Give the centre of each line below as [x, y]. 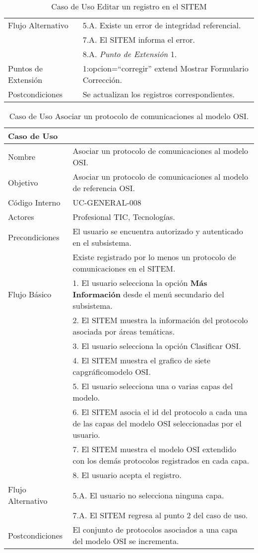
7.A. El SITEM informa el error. [139, 39]
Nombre [22, 156]
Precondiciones [34, 237]
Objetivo [23, 182]
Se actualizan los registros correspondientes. [159, 94]
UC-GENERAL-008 [107, 202]
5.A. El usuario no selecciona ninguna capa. [148, 495]
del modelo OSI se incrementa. [126, 541]
